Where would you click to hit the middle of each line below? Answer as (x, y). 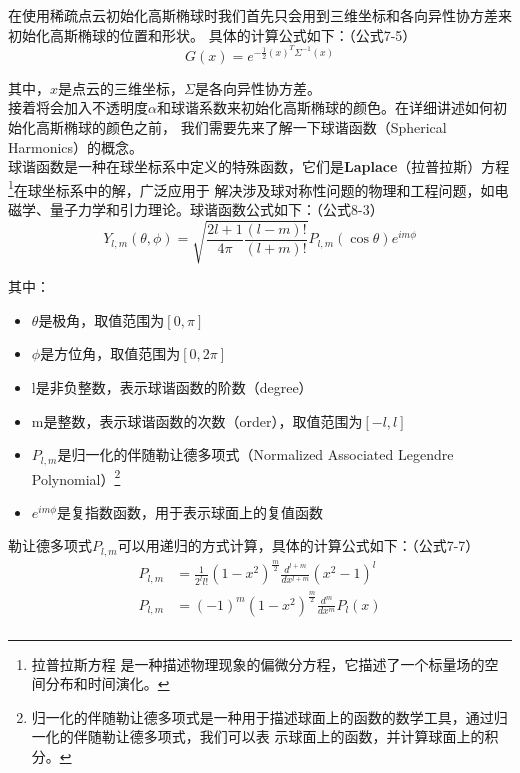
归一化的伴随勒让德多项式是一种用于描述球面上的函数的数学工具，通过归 (269, 716)
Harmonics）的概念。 (76, 146)
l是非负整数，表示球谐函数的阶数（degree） (172, 386)
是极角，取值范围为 (101, 319)
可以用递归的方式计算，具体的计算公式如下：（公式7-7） (298, 545)
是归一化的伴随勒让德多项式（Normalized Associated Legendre (255, 454)
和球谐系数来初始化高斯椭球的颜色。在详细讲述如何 (324, 107)
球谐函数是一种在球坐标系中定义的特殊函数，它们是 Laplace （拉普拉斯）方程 (259, 166)
